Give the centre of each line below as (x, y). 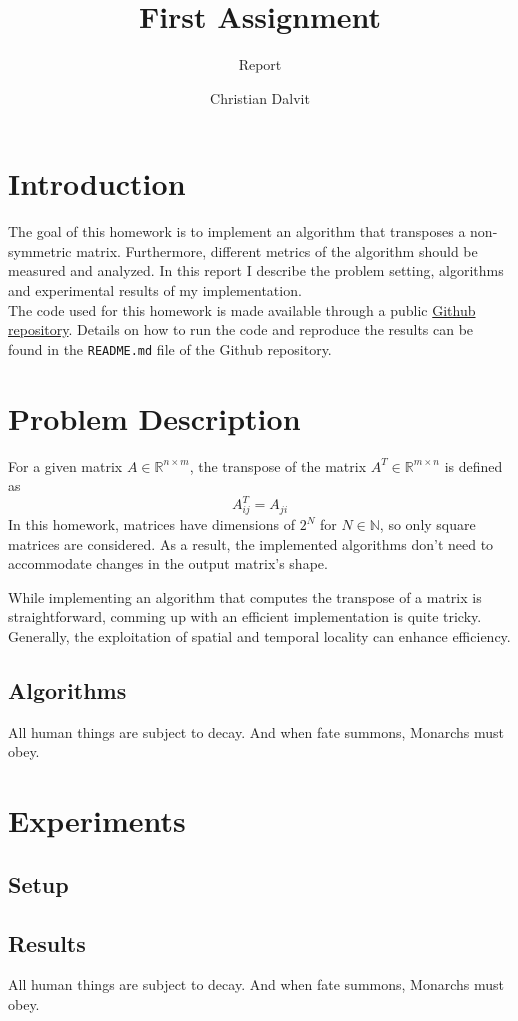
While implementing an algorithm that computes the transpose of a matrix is (245, 596)
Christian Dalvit (260, 97)
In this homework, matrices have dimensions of (151, 524)
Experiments (97, 820)
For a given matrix (65, 465)
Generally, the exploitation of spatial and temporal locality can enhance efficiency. (259, 635)
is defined (473, 465)
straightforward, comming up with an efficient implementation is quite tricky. (245, 616)
